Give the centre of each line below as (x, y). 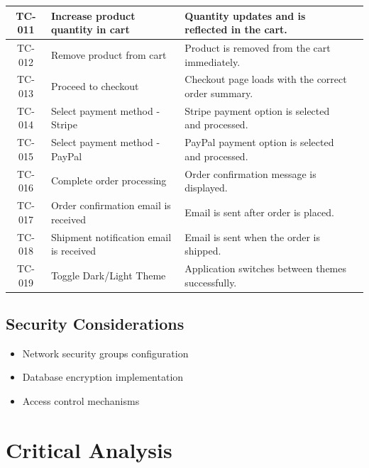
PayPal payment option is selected (259, 142)
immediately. (213, 61)
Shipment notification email (111, 236)
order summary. (219, 93)
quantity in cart (90, 29)
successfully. (211, 282)
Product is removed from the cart (258, 47)
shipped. (203, 251)
